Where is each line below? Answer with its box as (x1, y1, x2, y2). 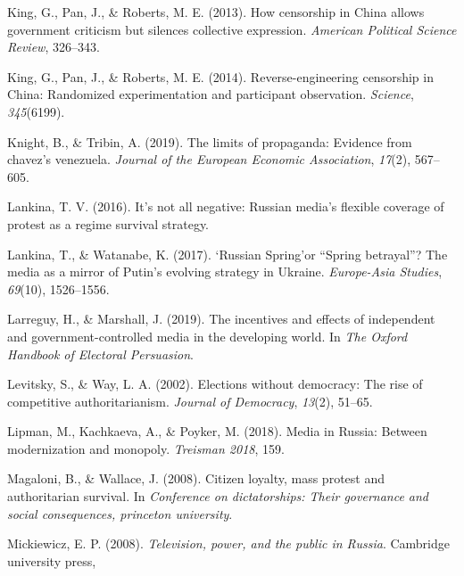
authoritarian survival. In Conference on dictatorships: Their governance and (7, 487, 429, 506)
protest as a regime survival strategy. (7, 214, 210, 233)
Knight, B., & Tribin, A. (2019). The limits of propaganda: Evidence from (7, 132, 412, 151)
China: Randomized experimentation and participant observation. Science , (7, 85, 414, 103)
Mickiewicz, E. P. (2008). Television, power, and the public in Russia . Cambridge (7, 534, 450, 553)
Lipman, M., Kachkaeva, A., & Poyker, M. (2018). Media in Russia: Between (7, 422, 427, 440)
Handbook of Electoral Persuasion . (7, 344, 194, 363)
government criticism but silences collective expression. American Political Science (7, 20, 457, 38)
